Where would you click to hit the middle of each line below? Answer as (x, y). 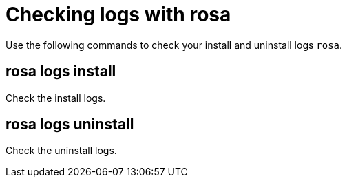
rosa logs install (61, 72)
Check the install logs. (56, 98)
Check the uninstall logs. (61, 151)
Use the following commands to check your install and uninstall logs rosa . (174, 45)
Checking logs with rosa (118, 14)
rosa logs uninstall (70, 125)
